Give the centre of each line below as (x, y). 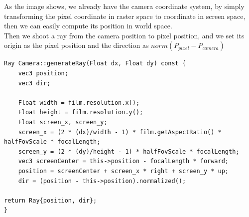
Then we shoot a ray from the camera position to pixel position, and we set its (124, 35)
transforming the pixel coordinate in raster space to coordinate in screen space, (125, 16)
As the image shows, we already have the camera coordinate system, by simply (124, 6)
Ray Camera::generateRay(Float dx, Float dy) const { (95, 64)
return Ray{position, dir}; (51, 200)
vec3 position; (43, 73)
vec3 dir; (34, 83)
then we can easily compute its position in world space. (88, 26)
